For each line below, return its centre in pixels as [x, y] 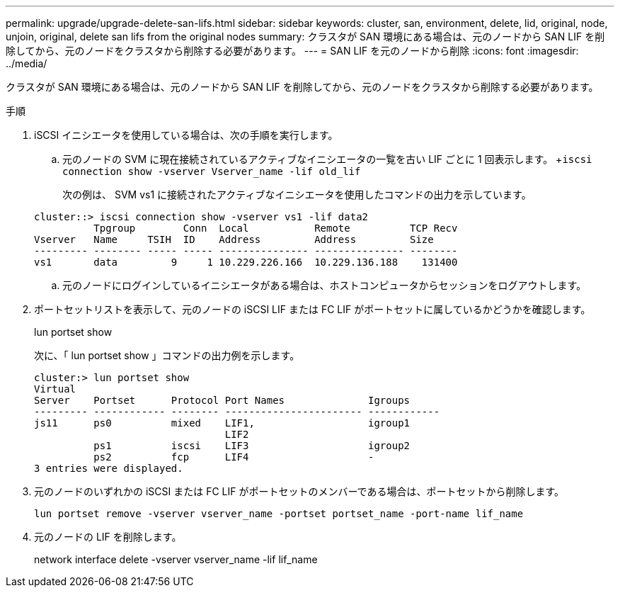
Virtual [55, 389]
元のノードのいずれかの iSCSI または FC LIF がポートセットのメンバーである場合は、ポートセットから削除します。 [299, 491]
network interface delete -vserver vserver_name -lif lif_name [176, 559]
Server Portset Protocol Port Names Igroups [222, 400]
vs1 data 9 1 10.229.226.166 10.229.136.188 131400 [246, 262]
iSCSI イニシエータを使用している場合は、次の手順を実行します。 [186, 135]
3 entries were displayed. [109, 468]
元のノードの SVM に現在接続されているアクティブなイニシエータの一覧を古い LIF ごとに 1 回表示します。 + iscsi [327, 159]
